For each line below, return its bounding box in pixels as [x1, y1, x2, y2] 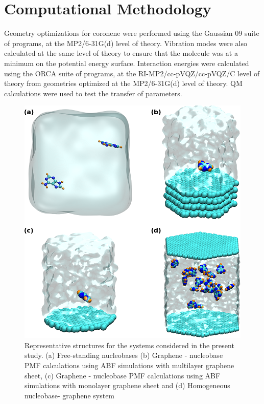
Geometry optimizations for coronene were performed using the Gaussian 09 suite [4, 28, 259, 38]
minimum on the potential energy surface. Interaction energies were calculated [4, 57, 249, 68]
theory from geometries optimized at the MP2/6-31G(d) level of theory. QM [4, 78, 243, 89]
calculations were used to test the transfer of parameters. [4, 88, 182, 98]
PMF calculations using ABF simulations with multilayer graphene [25, 360, 234, 371]
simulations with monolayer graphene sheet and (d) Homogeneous [25, 380, 230, 391]
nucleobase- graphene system [25, 390, 115, 400]
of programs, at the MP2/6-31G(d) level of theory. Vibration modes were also [4, 37, 247, 48]
